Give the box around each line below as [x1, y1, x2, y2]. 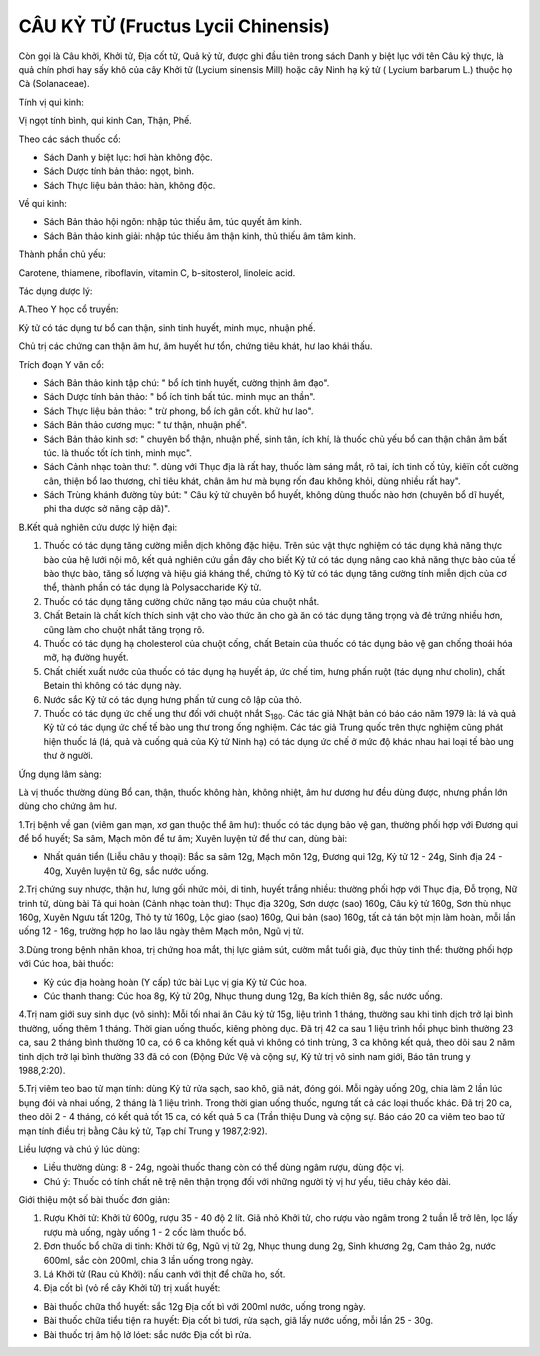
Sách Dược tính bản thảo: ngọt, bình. [43, 165, 195, 177]
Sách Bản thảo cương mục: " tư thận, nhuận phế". [43, 419, 247, 431]
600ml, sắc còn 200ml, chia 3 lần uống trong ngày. [43, 1254, 254, 1266]
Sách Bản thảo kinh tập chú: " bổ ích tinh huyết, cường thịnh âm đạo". [43, 376, 330, 389]
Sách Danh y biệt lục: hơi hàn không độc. [43, 151, 214, 163]
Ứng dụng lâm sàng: [18, 768, 102, 780]
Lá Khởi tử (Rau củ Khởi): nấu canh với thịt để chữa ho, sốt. [43, 1268, 286, 1280]
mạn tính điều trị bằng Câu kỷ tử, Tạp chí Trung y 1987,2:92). [18, 1125, 268, 1137]
